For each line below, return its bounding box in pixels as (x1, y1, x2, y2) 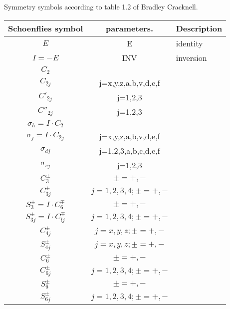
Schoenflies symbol (8, 22, 83, 34)
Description (176, 22, 223, 34)
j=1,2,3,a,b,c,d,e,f (99, 145, 160, 157)
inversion (176, 51, 207, 63)
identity (176, 37, 203, 49)
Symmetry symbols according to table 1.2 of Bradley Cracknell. (4, 1, 198, 11)
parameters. (106, 22, 154, 34)
